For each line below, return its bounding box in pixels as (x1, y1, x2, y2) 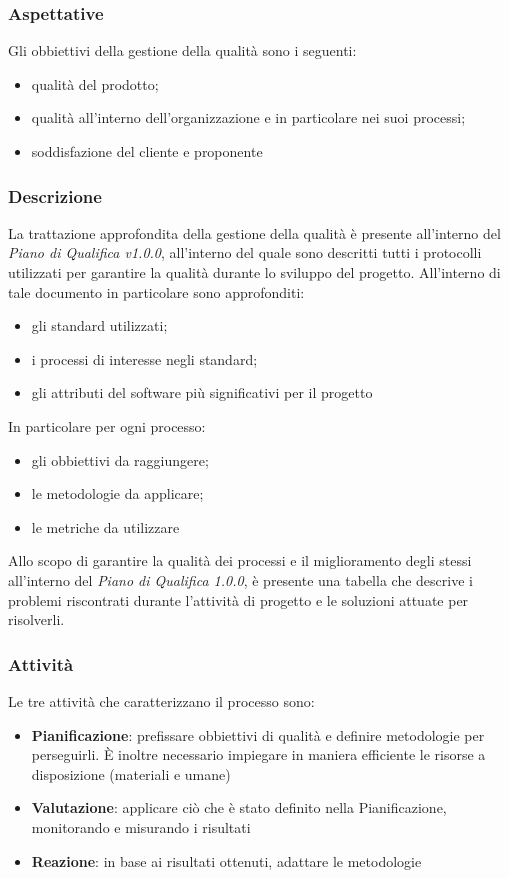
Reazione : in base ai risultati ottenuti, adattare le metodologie (31, 850, 422, 871)
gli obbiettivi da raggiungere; (31, 449, 209, 470)
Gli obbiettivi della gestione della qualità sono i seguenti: (8, 40, 357, 61)
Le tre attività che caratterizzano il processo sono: (8, 690, 315, 711)
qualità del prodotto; (31, 73, 159, 94)
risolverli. (8, 609, 65, 630)
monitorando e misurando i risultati (31, 816, 251, 837)
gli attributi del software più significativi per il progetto (31, 382, 373, 403)
